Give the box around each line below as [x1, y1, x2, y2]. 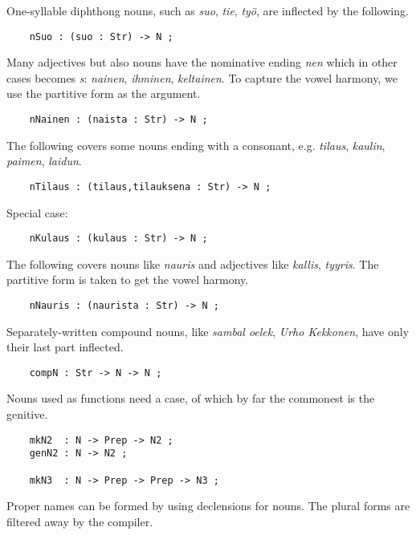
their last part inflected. [6, 338, 124, 355]
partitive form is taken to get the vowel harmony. [6, 271, 249, 288]
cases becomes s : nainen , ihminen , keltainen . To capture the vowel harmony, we [6, 69, 398, 86]
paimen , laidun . [6, 152, 82, 169]
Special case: [6, 204, 68, 221]
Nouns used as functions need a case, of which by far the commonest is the [6, 390, 375, 407]
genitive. [6, 406, 48, 423]
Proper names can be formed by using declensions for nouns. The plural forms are [6, 497, 410, 514]
